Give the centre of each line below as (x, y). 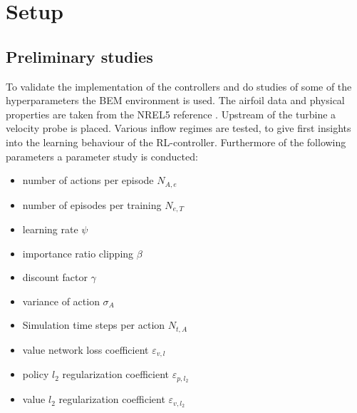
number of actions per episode (88, 180)
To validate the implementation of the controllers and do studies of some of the (179, 86)
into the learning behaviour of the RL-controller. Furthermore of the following (176, 142)
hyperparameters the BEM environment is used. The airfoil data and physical (175, 100)
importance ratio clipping (78, 253)
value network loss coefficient (86, 349)
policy (36, 374)
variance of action (61, 301)
